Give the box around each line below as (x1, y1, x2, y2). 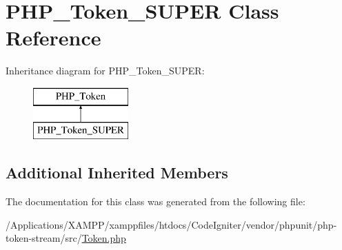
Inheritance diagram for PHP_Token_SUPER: (6, 63, 205, 78)
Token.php (81, 231, 126, 245)
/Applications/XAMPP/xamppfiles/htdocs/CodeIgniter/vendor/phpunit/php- (6, 217, 337, 231)
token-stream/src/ (6, 231, 82, 245)
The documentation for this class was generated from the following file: (6, 194, 305, 209)
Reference (6, 23, 101, 52)
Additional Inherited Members (6, 162, 228, 183)
